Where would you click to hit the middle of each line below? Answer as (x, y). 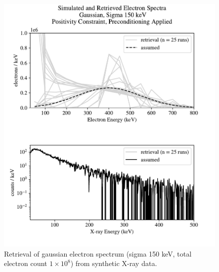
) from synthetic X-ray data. (114, 263)
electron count (26, 263)
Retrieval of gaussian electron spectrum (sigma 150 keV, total (98, 253)
